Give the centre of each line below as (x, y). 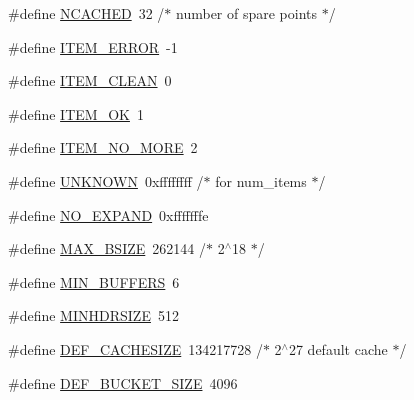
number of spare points (247, 13)
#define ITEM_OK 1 (76, 113)
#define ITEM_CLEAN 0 (90, 80)
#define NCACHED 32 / (86, 13)
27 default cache (338, 348)
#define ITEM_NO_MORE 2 (103, 147)
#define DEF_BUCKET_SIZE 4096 (123, 382)
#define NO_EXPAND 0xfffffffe (108, 214)
